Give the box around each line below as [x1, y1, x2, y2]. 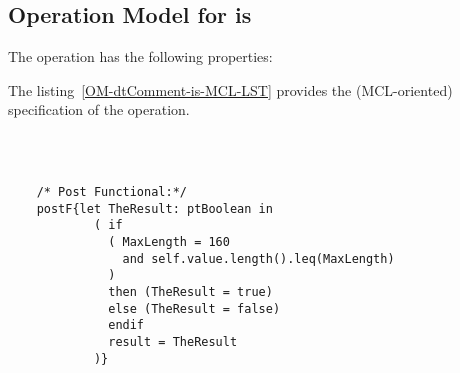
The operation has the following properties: [8, 46, 273, 67]
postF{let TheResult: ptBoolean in [36, 201, 273, 216]
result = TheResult [108, 334, 238, 349]
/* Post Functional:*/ [36, 184, 187, 199]
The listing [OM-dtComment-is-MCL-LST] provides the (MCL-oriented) [8, 79, 453, 100]
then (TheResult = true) [108, 284, 273, 299]
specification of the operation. [8, 99, 190, 120]
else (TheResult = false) [108, 301, 281, 316]
